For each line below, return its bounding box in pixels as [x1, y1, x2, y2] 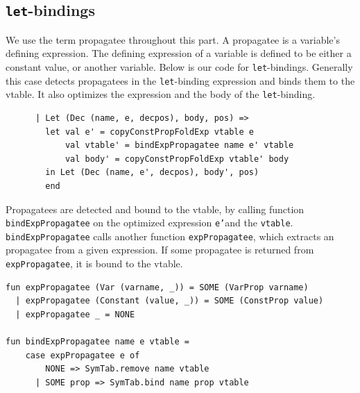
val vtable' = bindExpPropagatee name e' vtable [65, 140, 294, 151]
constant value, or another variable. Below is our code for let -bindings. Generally [6, 59, 353, 74]
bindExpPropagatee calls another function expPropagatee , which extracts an [6, 228, 334, 243]
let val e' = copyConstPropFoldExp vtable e [45, 126, 254, 137]
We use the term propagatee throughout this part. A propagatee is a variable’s [6, 32, 340, 47]
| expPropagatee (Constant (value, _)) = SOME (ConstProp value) [15, 296, 324, 306]
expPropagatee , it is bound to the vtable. [6, 256, 183, 270]
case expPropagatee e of [25, 350, 140, 360]
